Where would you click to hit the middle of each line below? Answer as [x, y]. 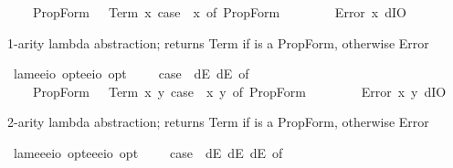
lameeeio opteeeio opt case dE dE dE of [148, 152]
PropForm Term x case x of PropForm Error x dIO [219, 12]
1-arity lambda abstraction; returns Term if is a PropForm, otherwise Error [218, 42]
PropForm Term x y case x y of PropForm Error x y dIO [239, 91]
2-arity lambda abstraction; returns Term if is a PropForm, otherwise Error [218, 122]
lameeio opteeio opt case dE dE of [131, 73]
